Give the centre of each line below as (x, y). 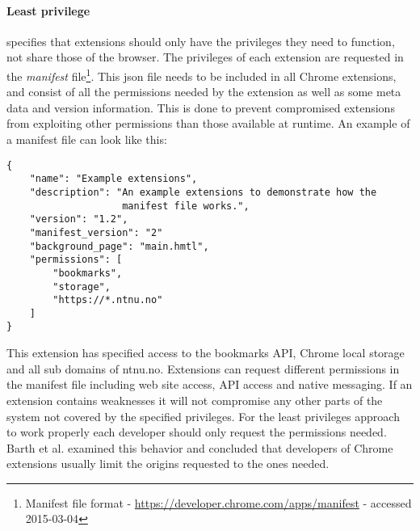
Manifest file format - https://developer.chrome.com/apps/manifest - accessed (218, 502)
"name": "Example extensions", (113, 179)
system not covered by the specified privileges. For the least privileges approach (203, 416)
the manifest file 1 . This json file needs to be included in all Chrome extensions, (202, 74)
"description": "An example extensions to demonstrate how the (203, 192)
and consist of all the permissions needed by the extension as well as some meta (204, 92)
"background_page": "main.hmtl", (119, 246)
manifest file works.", (186, 206)
